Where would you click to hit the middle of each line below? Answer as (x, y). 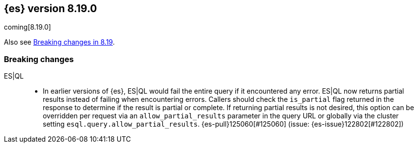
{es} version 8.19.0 (51, 8)
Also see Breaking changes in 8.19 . (59, 42)
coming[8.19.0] (27, 27)
